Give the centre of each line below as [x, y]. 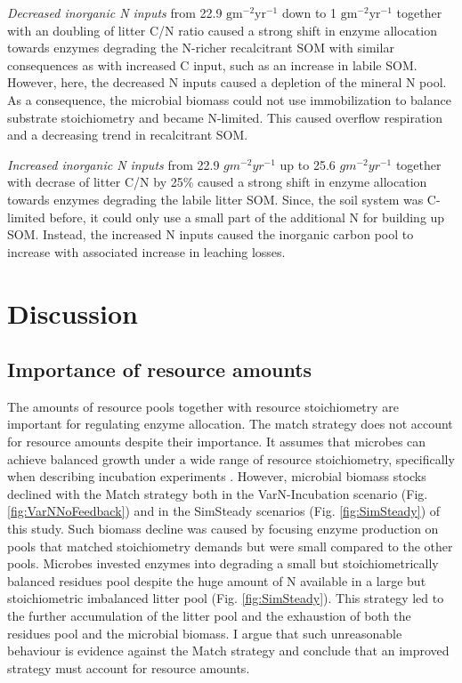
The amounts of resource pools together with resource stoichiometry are [203, 406]
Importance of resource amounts [160, 370]
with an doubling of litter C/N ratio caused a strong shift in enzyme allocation [222, 30]
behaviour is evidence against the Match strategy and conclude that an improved [228, 651]
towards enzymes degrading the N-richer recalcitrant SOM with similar [201, 48]
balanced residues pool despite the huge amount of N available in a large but [217, 580]
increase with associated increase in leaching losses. [146, 251]
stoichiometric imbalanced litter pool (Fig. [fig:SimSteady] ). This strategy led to [226, 598]
